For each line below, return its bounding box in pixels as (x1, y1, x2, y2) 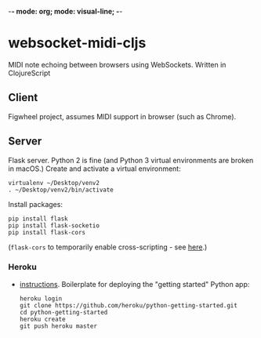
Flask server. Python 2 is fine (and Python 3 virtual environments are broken (8, 155, 254, 165)
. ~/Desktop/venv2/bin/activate (8, 186, 114, 194)
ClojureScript (8, 68, 51, 78)
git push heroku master (19, 322, 98, 330)
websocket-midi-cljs (8, 35, 147, 52)
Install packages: (8, 199, 63, 209)
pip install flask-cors (8, 228, 86, 236)
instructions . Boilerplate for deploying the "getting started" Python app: (19, 279, 250, 289)
